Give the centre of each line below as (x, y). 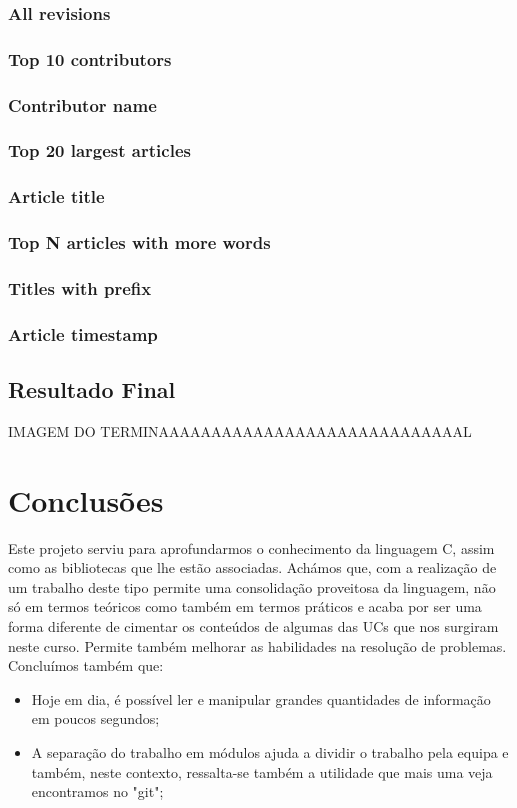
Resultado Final (92, 389)
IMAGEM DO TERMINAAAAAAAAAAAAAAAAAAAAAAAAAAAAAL (240, 430)
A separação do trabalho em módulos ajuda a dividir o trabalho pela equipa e (270, 752)
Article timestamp (83, 333)
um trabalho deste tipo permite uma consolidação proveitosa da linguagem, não (252, 586)
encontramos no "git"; (97, 791)
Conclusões (86, 499)
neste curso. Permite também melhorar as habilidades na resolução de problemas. (257, 645)
